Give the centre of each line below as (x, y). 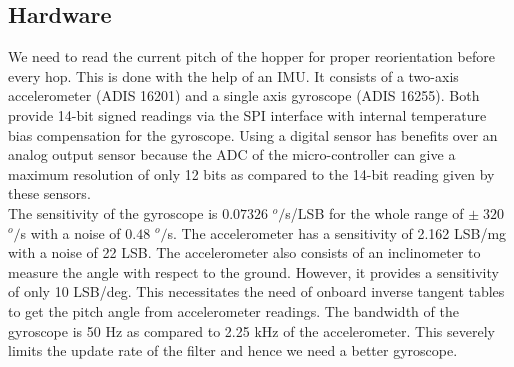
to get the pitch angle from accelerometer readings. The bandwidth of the (233, 310)
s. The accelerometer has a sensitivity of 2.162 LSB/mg (337, 232)
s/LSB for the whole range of (374, 212)
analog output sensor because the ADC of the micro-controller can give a (232, 154)
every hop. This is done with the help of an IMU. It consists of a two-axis (233, 75)
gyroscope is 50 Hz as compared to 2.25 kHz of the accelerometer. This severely (251, 330)
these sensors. (49, 193)
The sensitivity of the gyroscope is (113, 212)
